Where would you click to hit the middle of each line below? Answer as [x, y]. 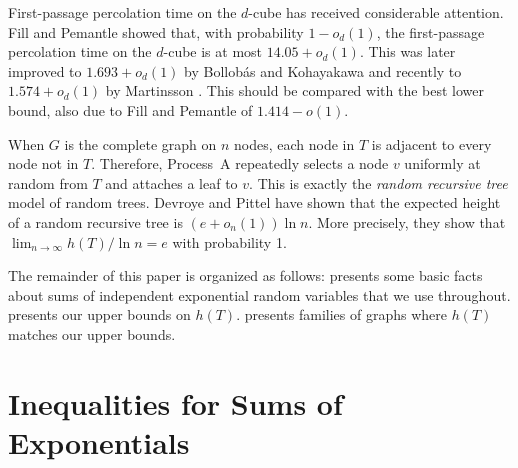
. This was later [407, 51]
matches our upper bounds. [92, 333]
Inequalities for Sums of [175, 402]
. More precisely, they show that [407, 221]
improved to [45, 70]
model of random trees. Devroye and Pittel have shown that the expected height [254, 202]
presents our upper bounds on [99, 314]
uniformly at [442, 163]
